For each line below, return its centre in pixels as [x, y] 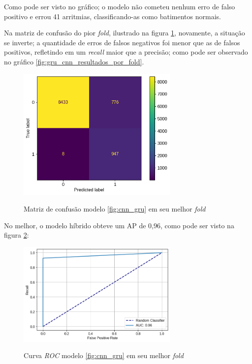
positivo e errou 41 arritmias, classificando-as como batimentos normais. [112, 16]
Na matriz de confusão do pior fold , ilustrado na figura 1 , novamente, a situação [125, 33]
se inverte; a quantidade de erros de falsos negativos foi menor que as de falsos [122, 42]
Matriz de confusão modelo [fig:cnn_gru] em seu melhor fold [115, 209]
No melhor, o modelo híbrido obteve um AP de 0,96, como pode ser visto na [119, 225]
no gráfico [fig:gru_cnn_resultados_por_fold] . [74, 61]
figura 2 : [16, 235]
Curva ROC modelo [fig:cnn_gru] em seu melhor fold [104, 355]
